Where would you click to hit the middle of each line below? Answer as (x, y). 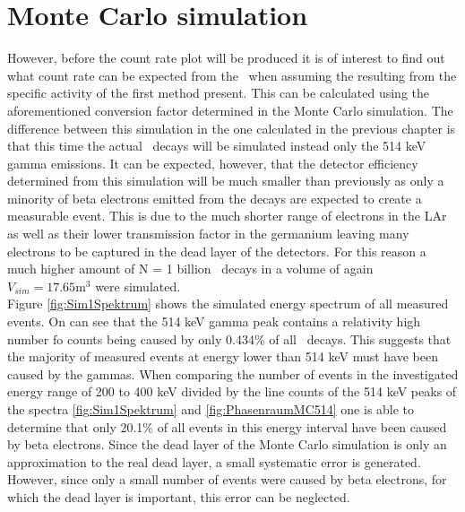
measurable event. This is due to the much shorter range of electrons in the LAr (227, 216)
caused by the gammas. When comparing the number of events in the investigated (233, 373)
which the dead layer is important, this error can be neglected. (179, 496)
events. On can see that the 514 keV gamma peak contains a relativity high (214, 321)
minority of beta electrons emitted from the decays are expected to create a (215, 198)
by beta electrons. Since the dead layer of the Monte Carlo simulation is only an (227, 444)
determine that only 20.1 (75, 426)
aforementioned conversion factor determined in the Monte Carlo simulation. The (230, 110)
